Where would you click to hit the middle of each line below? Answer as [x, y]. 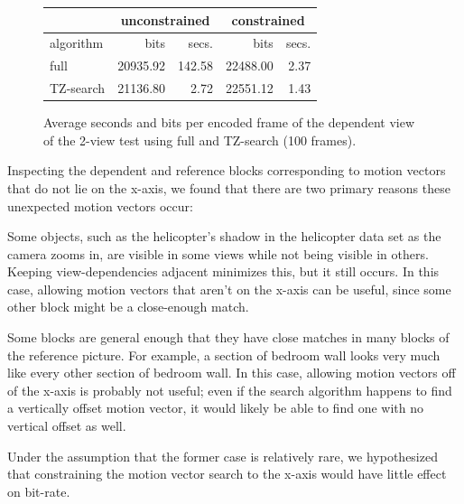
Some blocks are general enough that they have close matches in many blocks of [228, 337]
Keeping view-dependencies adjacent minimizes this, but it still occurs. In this [223, 271]
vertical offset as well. [67, 426]
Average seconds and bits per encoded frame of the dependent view [229, 122]
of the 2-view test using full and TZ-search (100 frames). [200, 140]
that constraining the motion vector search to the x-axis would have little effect [227, 474]
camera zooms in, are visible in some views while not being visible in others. [218, 253]
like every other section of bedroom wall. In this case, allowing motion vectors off [232, 373]
